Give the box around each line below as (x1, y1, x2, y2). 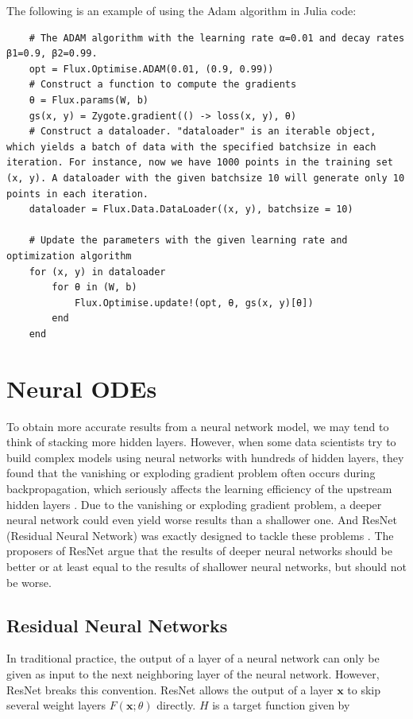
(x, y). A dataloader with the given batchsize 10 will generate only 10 (6, 172, 405, 184)
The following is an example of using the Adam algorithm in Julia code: (6, 2, 357, 18)
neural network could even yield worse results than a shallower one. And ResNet (6, 511, 397, 528)
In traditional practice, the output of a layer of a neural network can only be (6, 650, 380, 667)
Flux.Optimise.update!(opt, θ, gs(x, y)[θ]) (74, 297, 314, 309)
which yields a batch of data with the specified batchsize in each (6, 141, 376, 153)
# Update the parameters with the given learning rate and (29, 235, 348, 247)
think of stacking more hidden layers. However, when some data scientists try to (6, 433, 396, 450)
